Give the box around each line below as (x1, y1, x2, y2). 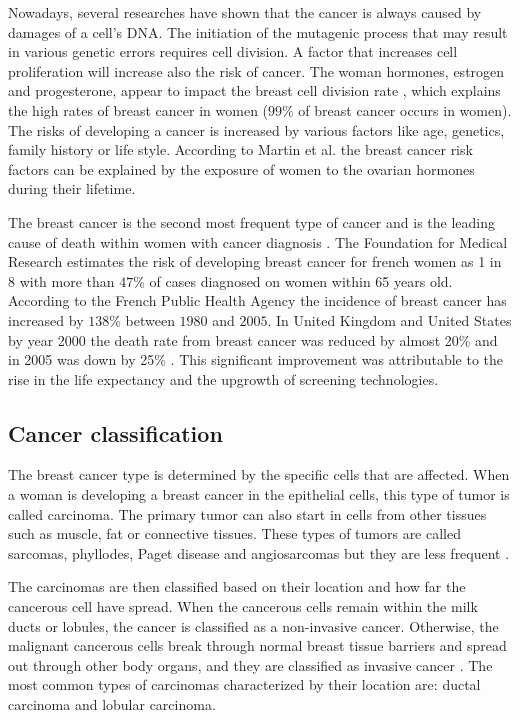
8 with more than (8, 270, 115, 291)
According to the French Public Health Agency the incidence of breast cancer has (8, 290, 507, 311)
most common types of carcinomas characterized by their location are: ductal (8, 674, 481, 695)
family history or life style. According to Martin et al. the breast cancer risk (8, 139, 473, 160)
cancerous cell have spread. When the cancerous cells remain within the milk (8, 596, 478, 617)
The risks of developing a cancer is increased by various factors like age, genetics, (8, 119, 505, 140)
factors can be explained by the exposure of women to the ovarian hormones (8, 158, 475, 179)
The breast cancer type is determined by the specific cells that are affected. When (8, 464, 510, 485)
